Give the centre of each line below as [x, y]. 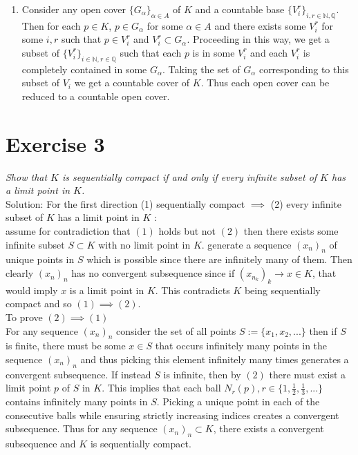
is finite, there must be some [66, 346]
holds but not [187, 231]
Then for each [51, 25]
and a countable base [240, 9]
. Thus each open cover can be [265, 83]
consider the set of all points [176, 330]
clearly [20, 273]
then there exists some [291, 231]
